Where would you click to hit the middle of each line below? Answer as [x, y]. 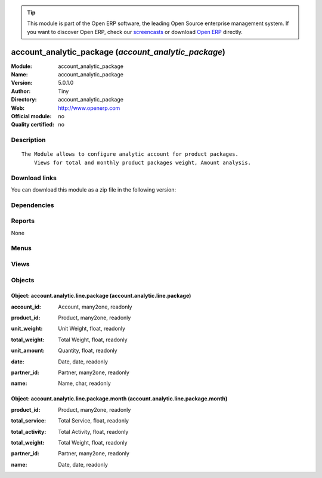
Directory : [24, 100]
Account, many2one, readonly [95, 307]
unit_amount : [28, 351]
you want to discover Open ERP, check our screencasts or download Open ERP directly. [135, 32]
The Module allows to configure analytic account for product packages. [130, 154]
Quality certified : [33, 125]
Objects [23, 280]
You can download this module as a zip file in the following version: [94, 189]
